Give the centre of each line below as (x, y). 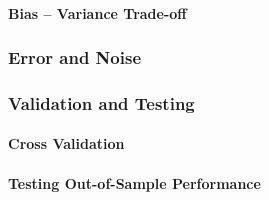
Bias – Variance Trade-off (97, 12)
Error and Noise (75, 57)
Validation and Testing (101, 102)
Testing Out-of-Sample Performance (134, 182)
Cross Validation (66, 143)
